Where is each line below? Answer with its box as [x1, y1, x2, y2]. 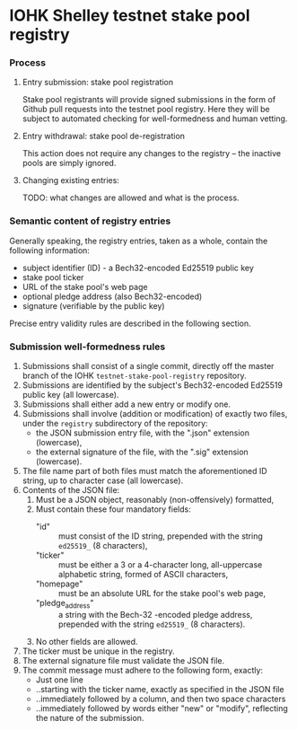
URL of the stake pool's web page [22, 281, 148, 292]
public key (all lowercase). [22, 390, 119, 400]
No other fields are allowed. [35, 636, 138, 646]
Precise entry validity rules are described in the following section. [9, 318, 251, 329]
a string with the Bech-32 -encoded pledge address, [57, 609, 253, 620]
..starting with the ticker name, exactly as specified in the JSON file [35, 683, 284, 694]
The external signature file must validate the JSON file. [22, 655, 225, 665]
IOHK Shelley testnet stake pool [9, 5, 250, 26]
